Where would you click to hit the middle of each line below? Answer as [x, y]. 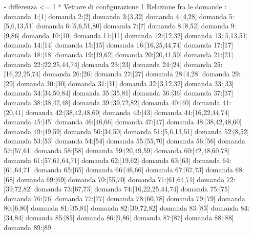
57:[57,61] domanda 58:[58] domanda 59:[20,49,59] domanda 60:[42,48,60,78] [117, 150]
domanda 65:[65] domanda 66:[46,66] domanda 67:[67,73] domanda [134, 170]
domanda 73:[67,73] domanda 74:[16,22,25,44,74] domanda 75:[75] [132, 189]
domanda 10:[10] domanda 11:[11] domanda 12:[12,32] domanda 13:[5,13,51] [135, 35]
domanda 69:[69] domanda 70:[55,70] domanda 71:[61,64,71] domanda [121, 179]
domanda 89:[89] [29, 227]
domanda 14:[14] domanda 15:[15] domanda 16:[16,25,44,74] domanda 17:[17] [119, 45]
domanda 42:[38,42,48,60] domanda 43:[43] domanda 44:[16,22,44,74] [128, 112]
